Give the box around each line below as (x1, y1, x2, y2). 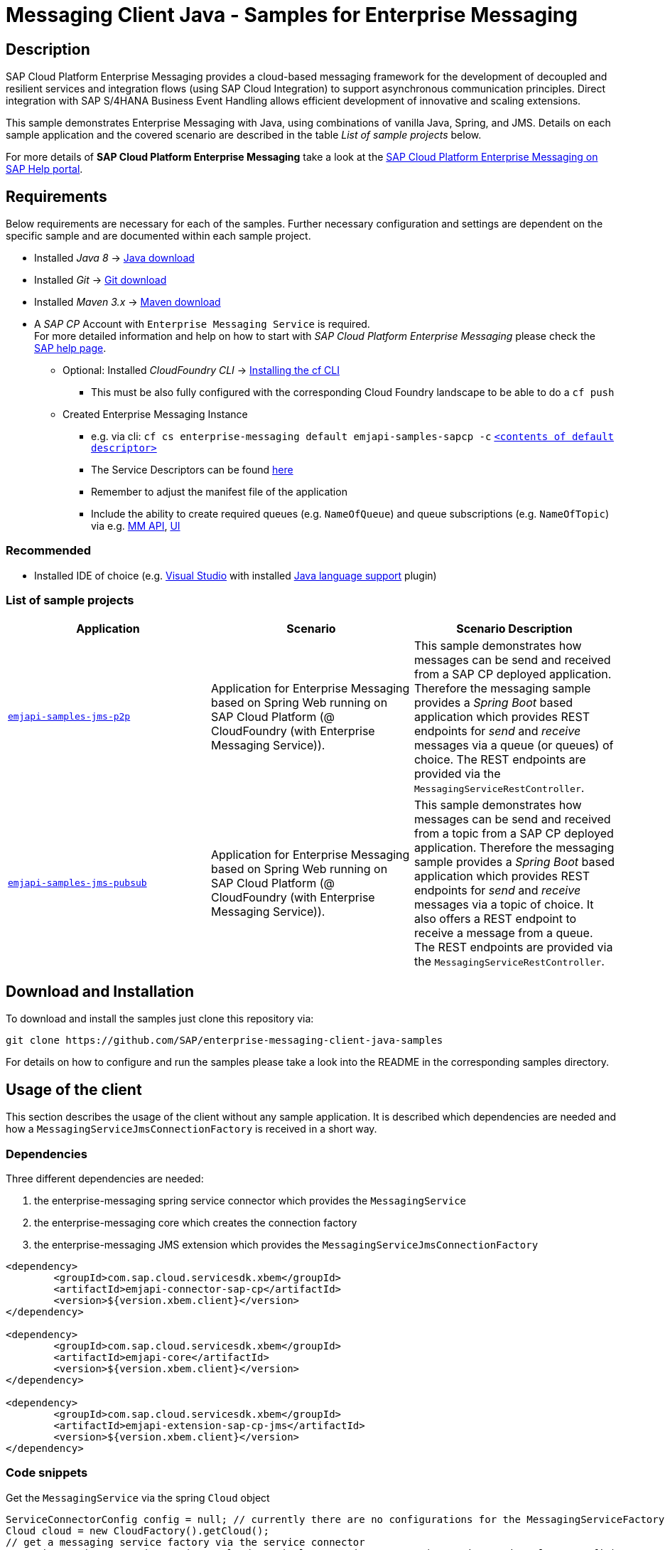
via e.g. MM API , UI (91, 520, 180, 533)
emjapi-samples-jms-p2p (8, 711, 131, 722)
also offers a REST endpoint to (414, 911, 577, 926)
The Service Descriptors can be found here (91, 464, 293, 476)
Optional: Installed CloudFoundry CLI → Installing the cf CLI (63, 364, 340, 377)
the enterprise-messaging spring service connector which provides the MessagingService (34, 1194, 466, 1207)
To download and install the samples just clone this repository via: (6, 1012, 314, 1025)
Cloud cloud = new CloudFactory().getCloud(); (6, 1524, 269, 1536)
